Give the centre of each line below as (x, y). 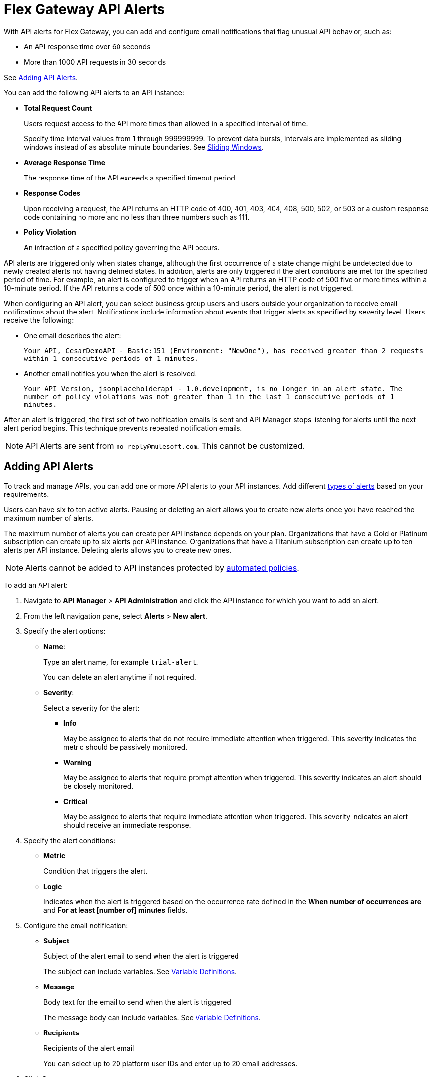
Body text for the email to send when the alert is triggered (137, 1002)
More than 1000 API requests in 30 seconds (95, 62)
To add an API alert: (36, 585)
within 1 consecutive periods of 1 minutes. (111, 358)
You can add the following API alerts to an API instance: (94, 92)
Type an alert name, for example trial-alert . (121, 662)
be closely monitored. (98, 786)
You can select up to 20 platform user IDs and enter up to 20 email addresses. (171, 1063)
